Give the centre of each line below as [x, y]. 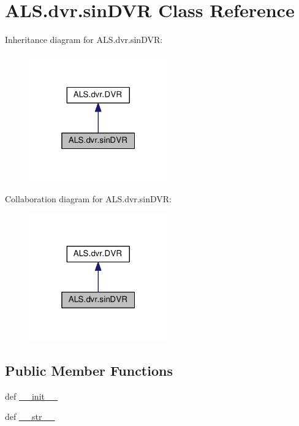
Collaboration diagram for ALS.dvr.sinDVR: [88, 198]
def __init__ [31, 396]
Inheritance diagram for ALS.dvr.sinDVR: [84, 40]
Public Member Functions [89, 370]
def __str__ [30, 416]
